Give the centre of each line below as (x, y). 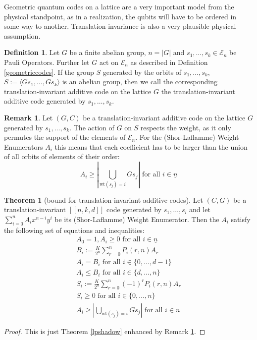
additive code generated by (45, 101)
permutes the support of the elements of (65, 137)
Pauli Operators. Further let (47, 62)
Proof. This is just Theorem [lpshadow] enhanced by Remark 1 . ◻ (105, 331)
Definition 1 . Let (32, 52)
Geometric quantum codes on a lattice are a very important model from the (119, 6)
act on (109, 62)
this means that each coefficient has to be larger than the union (151, 146)
